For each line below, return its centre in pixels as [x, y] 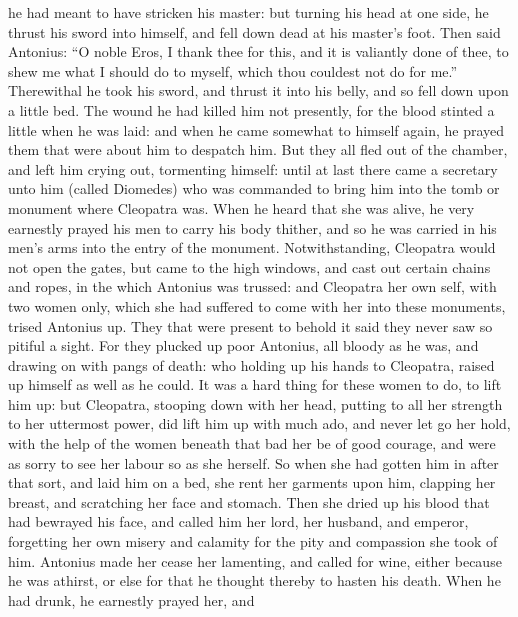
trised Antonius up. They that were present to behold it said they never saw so [250, 325]
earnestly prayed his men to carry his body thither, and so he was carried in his [252, 227]
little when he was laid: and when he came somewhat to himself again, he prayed [256, 129]
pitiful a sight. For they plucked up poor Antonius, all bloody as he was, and [243, 345]
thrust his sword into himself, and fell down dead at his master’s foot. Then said [254, 31]
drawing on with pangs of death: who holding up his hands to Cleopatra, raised [251, 364]
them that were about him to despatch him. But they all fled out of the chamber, [258, 149]
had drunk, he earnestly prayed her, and [131, 599]
